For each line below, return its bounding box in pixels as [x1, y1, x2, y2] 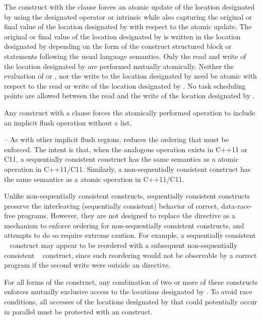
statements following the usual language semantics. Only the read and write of [4, 50, 246, 61]
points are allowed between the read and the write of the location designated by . [4, 90, 255, 101]
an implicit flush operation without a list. [4, 117, 132, 127]
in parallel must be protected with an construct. [4, 306, 153, 316]
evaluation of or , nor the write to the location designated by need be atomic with [4, 71, 257, 81]
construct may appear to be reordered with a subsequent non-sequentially [10, 240, 237, 250]
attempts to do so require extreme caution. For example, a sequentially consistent [4, 230, 256, 240]
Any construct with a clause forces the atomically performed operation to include [4, 107, 255, 117]
